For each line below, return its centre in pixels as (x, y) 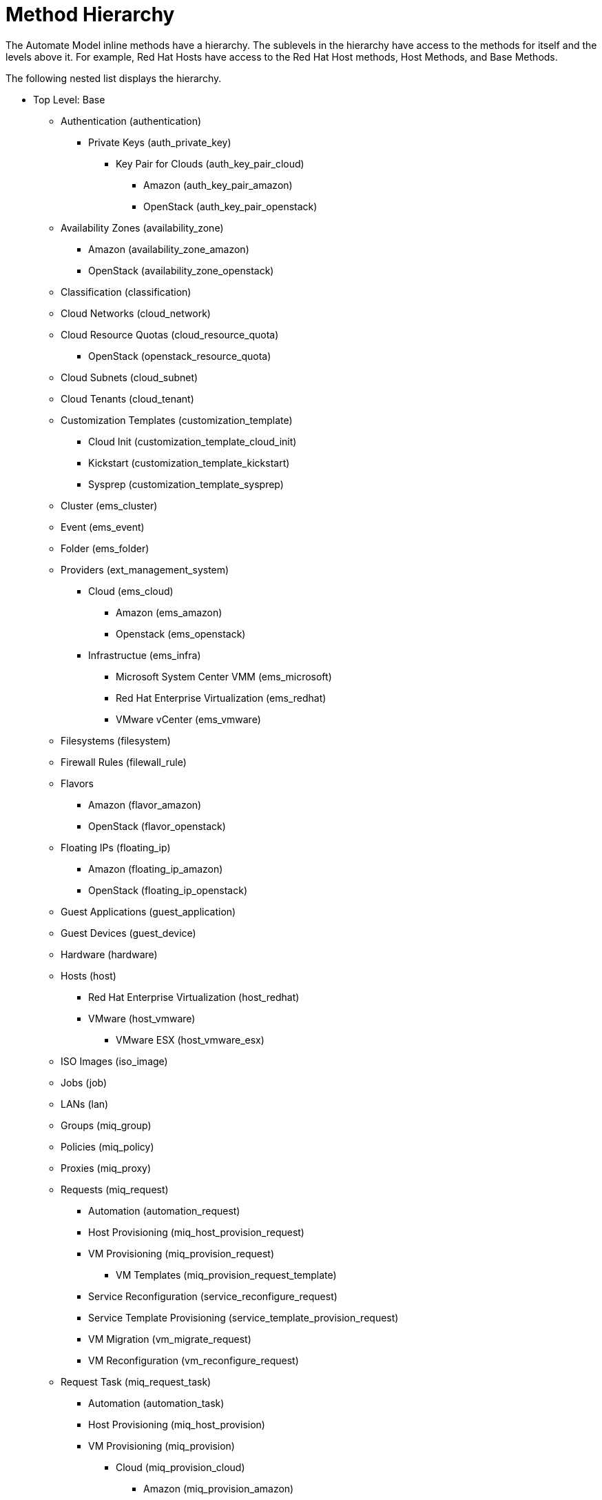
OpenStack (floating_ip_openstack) (168, 890)
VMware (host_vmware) (142, 1018)
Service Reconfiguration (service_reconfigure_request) (213, 1296)
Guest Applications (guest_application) (148, 911)
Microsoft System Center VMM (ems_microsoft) (224, 676)
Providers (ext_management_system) (145, 569)
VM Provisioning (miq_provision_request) (181, 1253)
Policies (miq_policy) (107, 1146)
